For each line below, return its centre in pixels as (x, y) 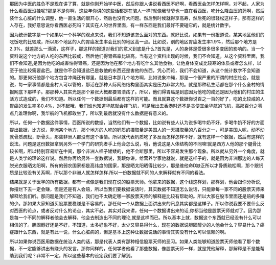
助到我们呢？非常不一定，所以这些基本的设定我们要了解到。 (72, 256)
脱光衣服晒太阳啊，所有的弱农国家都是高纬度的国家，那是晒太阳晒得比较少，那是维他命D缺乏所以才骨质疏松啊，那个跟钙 (136, 165)
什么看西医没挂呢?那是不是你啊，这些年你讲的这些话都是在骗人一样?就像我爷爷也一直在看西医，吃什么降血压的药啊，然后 (137, 11)
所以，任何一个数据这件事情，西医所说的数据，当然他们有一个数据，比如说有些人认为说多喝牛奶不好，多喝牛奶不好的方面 (137, 123)
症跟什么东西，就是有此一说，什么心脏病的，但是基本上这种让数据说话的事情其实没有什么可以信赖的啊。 (119, 232)
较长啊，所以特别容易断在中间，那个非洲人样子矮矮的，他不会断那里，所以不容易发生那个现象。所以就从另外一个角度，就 (137, 151)
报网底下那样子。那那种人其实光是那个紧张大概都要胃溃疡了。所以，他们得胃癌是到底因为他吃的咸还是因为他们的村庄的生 (137, 91)
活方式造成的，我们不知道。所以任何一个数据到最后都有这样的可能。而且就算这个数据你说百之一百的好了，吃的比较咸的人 (137, 99)
